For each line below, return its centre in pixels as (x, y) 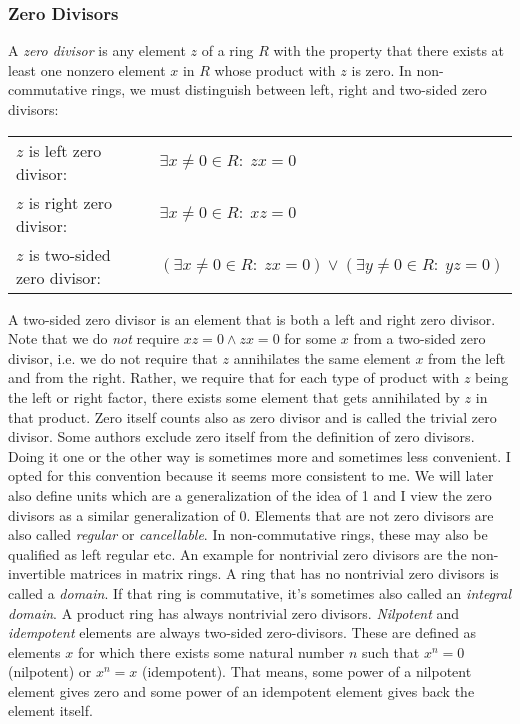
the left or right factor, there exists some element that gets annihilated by (234, 396)
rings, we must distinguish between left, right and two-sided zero (289, 89)
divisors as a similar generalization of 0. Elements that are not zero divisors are (251, 514)
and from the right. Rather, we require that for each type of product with (234, 377)
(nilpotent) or (50, 671)
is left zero (65, 150)
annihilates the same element (322, 357)
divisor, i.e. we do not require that (113, 357)
